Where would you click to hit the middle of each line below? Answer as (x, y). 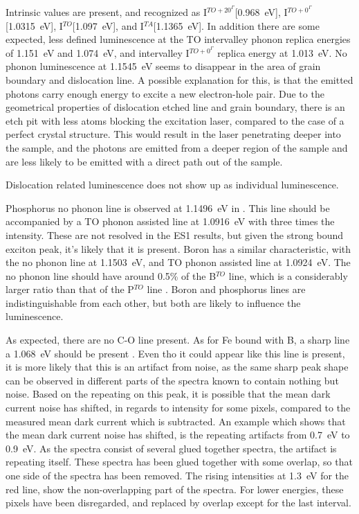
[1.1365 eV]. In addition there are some (236, 25)
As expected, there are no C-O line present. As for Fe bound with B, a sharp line (178, 340)
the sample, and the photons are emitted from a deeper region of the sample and (177, 147)
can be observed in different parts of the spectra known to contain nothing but (172, 380)
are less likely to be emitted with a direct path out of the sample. (144, 161)
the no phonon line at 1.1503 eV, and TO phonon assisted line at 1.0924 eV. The (178, 262)
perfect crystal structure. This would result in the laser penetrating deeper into (173, 134)
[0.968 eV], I (261, 12)
